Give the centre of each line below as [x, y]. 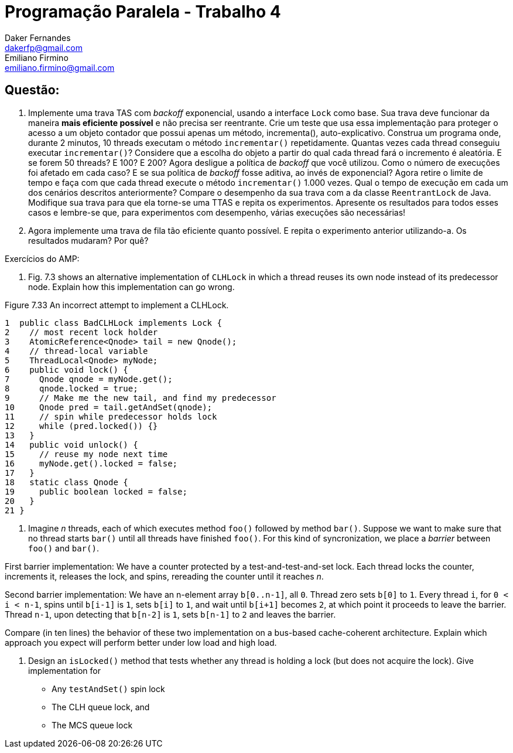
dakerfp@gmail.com [44, 47]
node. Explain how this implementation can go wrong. [131, 287]
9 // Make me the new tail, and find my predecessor [141, 398]
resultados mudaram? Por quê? [88, 240]
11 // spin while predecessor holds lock [111, 416]
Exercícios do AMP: [42, 258]
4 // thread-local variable [76, 351]
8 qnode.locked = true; [71, 388]
